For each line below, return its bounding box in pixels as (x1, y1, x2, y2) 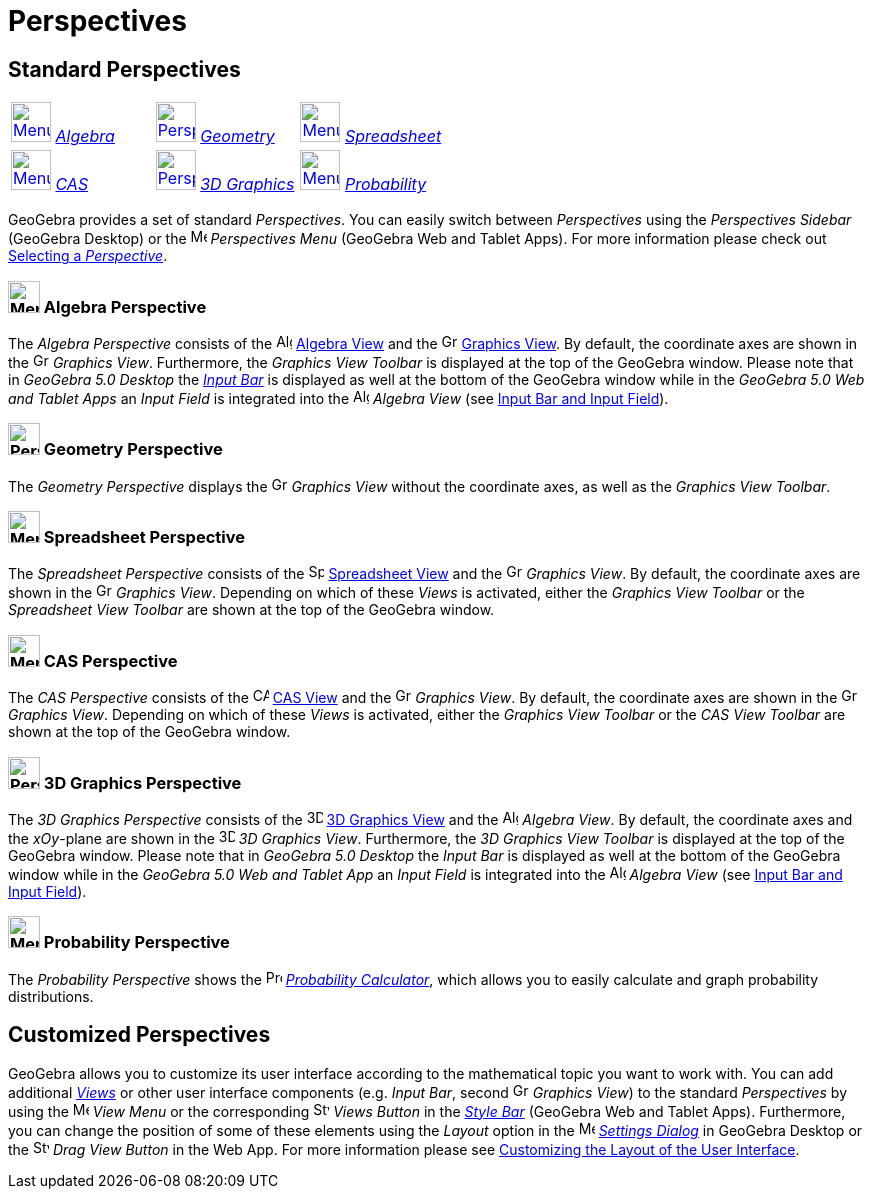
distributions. (8, 987, 94, 1005)
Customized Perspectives (8, 1022, 271, 1048)
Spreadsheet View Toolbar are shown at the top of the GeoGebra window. (8, 601, 495, 619)
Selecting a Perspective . (8, 247, 168, 265)
